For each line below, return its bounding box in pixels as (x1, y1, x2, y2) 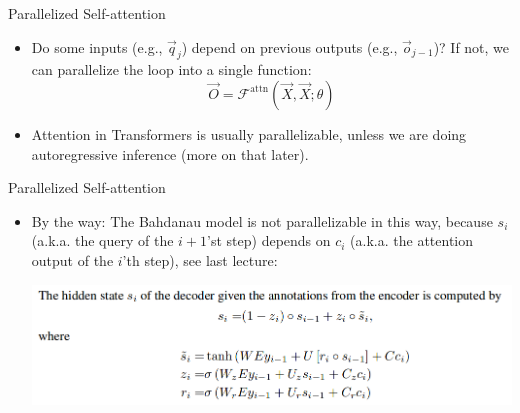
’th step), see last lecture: (122, 249, 278, 270)
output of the (31, 249, 114, 270)
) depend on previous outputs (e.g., (181, 36, 398, 57)
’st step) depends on (207, 230, 331, 251)
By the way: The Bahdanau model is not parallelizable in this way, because (31, 210, 493, 231)
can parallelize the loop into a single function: (31, 59, 312, 80)
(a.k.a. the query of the (31, 230, 174, 251)
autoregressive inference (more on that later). (31, 143, 309, 164)
